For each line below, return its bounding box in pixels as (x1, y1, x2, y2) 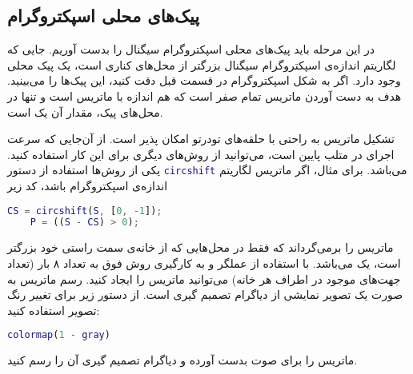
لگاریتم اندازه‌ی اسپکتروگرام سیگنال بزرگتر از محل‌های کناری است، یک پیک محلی (7, 56, 396, 73)
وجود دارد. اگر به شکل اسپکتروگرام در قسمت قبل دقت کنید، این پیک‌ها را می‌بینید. (7, 72, 401, 89)
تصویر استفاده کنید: (7, 301, 100, 318)
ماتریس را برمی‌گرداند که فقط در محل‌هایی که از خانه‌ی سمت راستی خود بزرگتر (7, 239, 394, 256)
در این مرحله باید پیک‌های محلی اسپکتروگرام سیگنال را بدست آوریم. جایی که (7, 41, 375, 58)
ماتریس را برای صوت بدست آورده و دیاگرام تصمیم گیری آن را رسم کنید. (7, 352, 358, 368)
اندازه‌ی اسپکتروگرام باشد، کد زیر (7, 177, 168, 194)
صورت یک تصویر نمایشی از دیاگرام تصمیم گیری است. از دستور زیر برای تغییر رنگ (7, 286, 403, 303)
